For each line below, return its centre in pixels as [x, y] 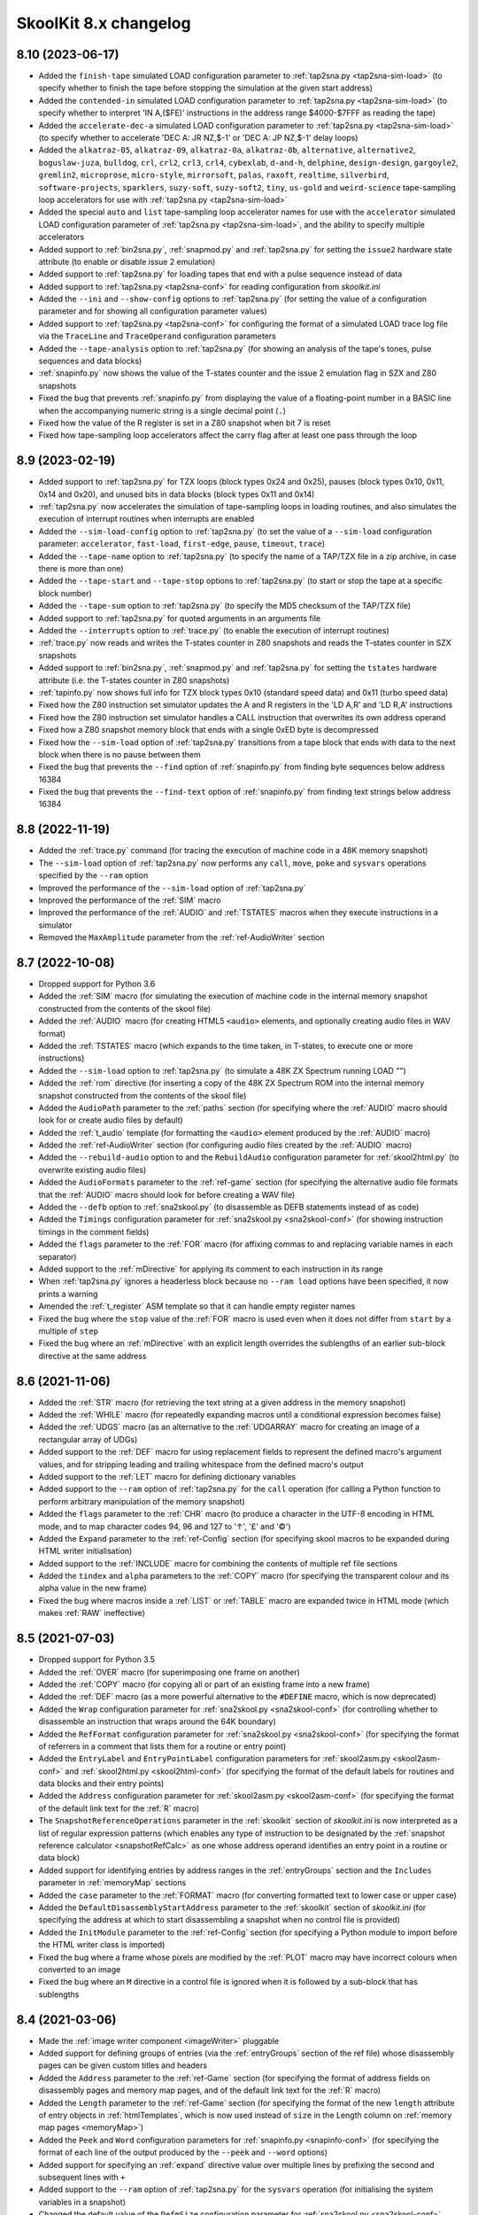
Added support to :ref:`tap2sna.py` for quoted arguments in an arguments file [180, 618]
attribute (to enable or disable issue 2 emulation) [127, 261]
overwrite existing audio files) [93, 1170]
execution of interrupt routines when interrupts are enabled [146, 519]
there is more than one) [81, 569]
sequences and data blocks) [90, 361]
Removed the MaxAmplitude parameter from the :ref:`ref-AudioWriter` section [181, 937]
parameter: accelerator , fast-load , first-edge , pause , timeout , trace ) [182, 544]
